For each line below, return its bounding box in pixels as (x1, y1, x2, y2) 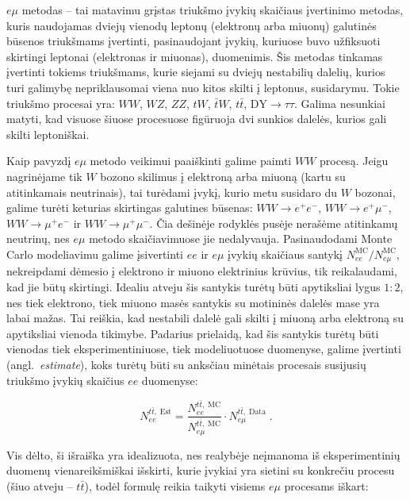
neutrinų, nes (6, 230, 70, 247)
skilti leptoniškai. (6, 125, 90, 142)
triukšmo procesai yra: (6, 94, 115, 111)
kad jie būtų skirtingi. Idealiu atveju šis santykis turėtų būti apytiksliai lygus (6, 278, 381, 294)
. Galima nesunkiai (294, 94, 385, 111)
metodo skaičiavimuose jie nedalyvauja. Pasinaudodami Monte (89, 230, 393, 247)
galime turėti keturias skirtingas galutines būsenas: (6, 199, 253, 216)
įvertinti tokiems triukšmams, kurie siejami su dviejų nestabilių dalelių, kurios (6, 63, 385, 80)
